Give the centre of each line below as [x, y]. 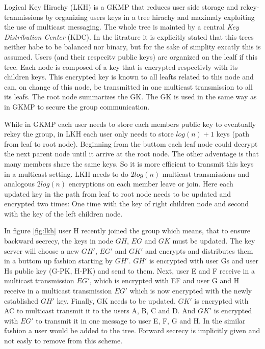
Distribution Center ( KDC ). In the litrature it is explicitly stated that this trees [129, 36]
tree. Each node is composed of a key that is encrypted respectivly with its [121, 66]
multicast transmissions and [206, 173]
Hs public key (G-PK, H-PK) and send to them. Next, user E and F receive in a [129, 270]
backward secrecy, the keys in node [59, 241]
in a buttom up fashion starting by [58, 261]
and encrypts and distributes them [199, 250]
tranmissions [24, 17]
